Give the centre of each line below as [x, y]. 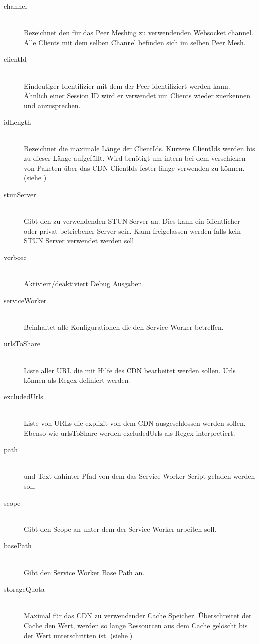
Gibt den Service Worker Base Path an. [84, 572]
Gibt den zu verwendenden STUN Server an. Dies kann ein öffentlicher [132, 221]
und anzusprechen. [52, 105]
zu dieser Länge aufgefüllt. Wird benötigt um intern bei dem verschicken [135, 158]
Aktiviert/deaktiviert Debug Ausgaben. [84, 284]
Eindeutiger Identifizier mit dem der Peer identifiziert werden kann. [127, 85]
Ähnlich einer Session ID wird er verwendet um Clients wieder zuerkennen [137, 95]
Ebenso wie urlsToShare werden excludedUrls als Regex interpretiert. [129, 433]
